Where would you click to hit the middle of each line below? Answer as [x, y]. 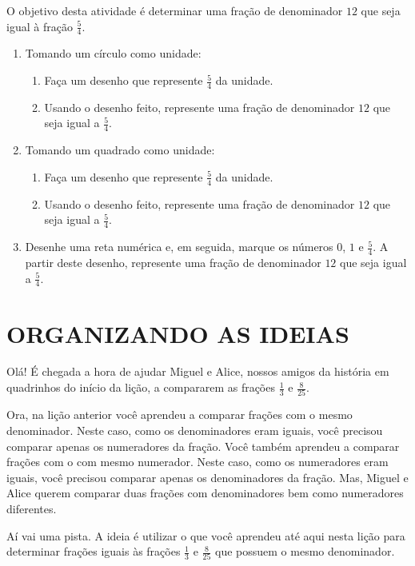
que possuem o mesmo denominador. [305, 551]
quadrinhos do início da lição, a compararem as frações [141, 387]
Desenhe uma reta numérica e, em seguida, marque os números [179, 247]
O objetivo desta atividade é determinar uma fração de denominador [175, 10]
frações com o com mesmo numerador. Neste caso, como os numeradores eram [198, 462]
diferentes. [32, 508]
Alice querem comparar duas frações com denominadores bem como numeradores [205, 493]
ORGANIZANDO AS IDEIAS [178, 333]
